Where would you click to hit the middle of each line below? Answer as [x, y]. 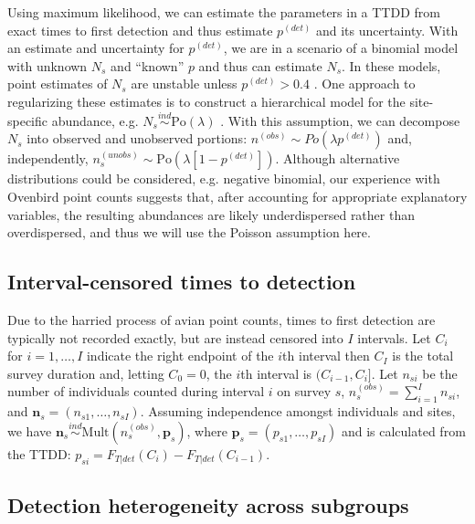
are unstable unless [184, 84]
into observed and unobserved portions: [137, 138]
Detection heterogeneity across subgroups [208, 504]
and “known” [148, 65]
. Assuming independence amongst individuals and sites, [298, 411]
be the [440, 373]
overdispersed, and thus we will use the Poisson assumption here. [189, 232]
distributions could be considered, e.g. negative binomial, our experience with [224, 178]
